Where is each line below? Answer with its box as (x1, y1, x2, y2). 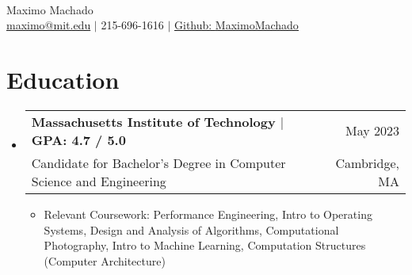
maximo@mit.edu (6, 17, 91, 33)
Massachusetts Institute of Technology (31, 112, 276, 131)
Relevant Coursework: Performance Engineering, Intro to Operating (44, 205, 372, 222)
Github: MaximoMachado (174, 17, 299, 33)
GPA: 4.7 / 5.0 (31, 130, 126, 149)
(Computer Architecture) (44, 252, 166, 269)
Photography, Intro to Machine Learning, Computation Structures (44, 237, 366, 254)
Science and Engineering (31, 171, 166, 190)
